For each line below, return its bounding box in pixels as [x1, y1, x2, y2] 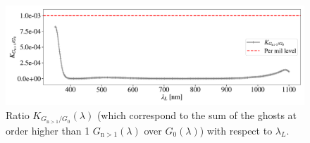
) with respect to [199, 123, 273, 137]
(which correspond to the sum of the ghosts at [97, 107, 297, 122]
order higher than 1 [6, 123, 90, 137]
